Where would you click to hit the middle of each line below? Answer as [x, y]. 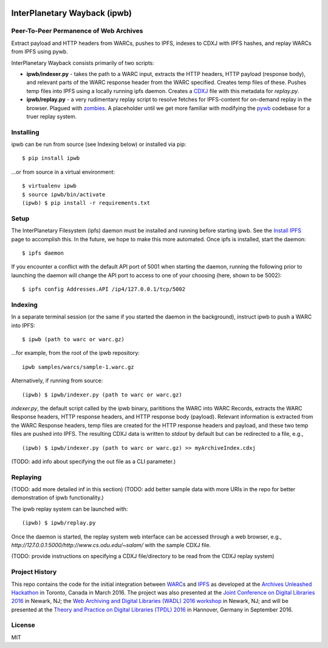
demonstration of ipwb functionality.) [57, 498]
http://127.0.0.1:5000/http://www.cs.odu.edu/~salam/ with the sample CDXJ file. [111, 545]
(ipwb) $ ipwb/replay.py [59, 523]
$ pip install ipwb [51, 158]
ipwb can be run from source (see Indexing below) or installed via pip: [99, 144]
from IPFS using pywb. [39, 52]
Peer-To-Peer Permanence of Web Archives [77, 31]
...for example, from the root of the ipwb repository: [75, 353]
